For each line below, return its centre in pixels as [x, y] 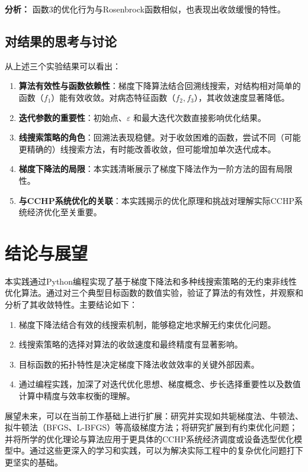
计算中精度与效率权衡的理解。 [77, 396]
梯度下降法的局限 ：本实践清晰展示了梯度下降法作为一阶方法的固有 [147, 169]
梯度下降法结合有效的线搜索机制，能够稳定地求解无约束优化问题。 [147, 324]
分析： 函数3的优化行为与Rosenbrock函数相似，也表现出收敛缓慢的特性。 [145, 9]
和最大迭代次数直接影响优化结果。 [199, 117]
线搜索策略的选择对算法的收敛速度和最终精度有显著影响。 [131, 344]
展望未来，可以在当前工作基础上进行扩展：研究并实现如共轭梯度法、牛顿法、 [154, 415]
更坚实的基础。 [34, 462]
